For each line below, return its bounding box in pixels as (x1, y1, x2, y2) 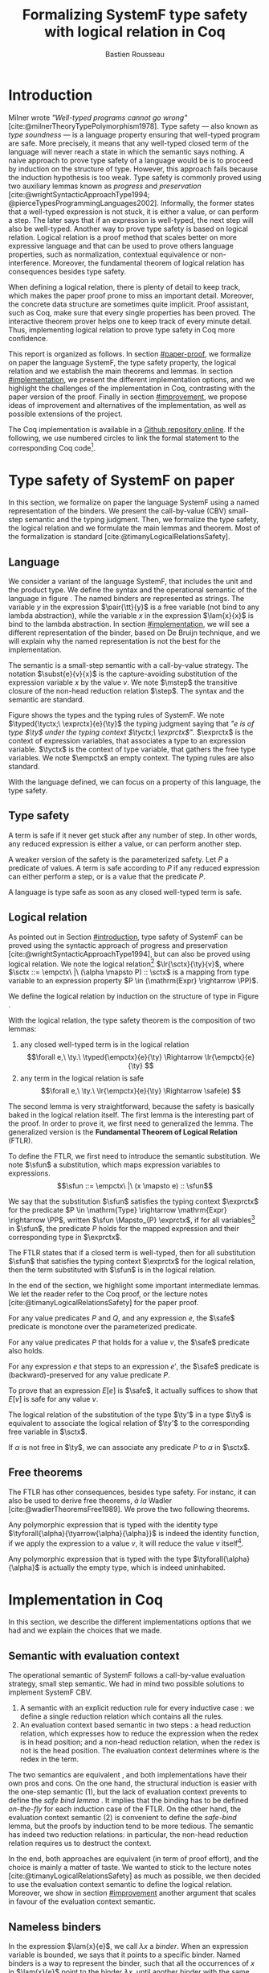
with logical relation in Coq (43, 23, 226, 41)
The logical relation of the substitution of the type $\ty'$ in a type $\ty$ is (8, 1410, 251, 1419)
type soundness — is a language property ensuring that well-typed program (8, 130, 261, 139)
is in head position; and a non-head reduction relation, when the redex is (19, 1737, 261, 1747)
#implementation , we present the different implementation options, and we (8, 374, 255, 384)
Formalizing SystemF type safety (22, 6, 248, 24)
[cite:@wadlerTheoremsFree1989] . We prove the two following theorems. (8, 1504, 251, 1514)
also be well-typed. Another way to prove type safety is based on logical (8, 224, 249, 233)
